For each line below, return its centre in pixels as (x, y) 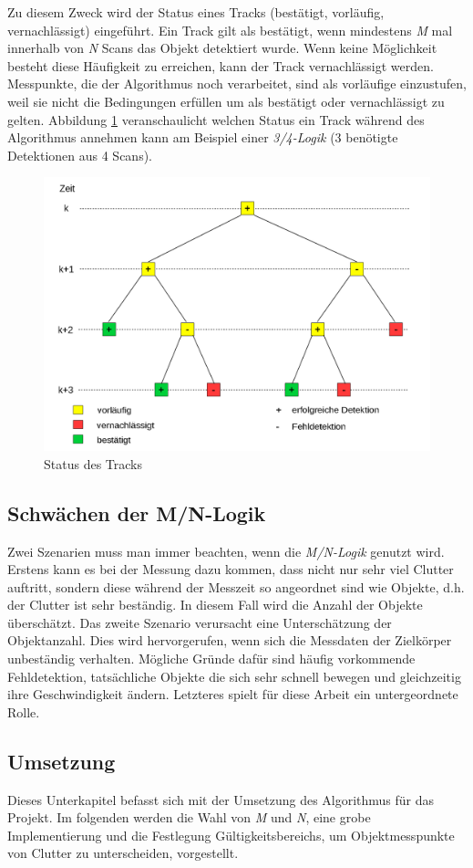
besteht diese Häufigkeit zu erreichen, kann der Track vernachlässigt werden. (221, 65)
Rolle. (24, 711)
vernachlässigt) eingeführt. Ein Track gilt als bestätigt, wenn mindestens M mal (230, 30)
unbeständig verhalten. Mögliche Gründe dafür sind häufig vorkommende (211, 659)
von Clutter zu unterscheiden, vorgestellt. (123, 853)
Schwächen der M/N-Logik (137, 512)
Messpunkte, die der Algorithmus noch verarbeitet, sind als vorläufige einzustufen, (237, 84)
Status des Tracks (93, 463)
